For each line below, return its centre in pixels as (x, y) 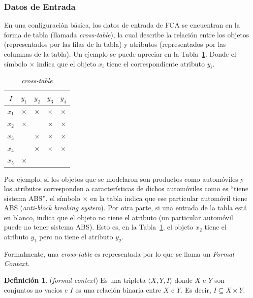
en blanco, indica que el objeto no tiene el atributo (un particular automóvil (119, 217)
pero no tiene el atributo (76, 237)
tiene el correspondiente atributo (156, 63)
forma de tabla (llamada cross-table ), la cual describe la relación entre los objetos (126, 34)
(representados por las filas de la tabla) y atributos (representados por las (115, 44)
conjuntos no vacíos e (36, 289)
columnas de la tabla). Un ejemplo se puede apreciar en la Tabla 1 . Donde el (120, 54)
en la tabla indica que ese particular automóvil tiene (169, 198)
